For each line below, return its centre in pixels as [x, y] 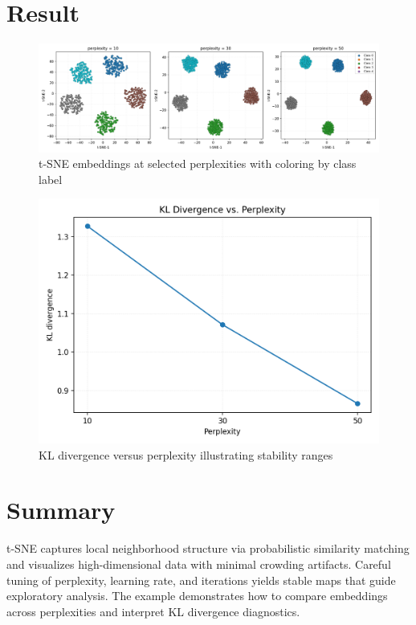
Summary [61, 510]
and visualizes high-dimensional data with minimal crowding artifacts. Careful [199, 564]
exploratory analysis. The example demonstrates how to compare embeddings [197, 596]
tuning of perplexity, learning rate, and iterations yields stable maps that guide [201, 580]
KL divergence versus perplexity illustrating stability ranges [186, 454]
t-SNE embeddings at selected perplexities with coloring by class [198, 163]
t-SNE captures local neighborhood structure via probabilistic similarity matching [208, 548]
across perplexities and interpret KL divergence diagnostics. [153, 611]
